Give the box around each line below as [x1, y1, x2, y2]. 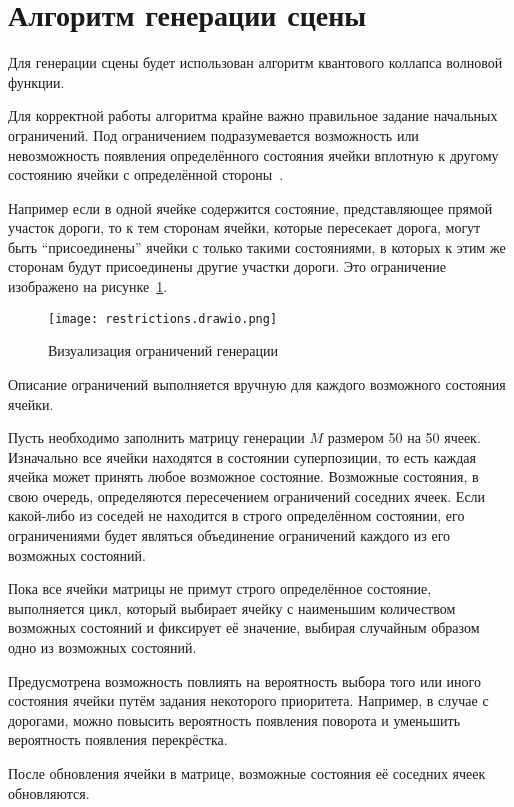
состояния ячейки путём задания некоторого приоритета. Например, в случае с [8, 690, 489, 711]
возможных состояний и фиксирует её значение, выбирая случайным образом [8, 617, 480, 638]
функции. [8, 71, 65, 92]
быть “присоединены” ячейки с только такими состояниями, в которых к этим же [8, 236, 506, 257]
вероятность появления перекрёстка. [8, 729, 228, 750]
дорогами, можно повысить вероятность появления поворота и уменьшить [8, 709, 461, 730]
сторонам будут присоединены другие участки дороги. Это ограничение [8, 256, 447, 277]
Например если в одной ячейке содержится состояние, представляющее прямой [8, 197, 493, 218]
